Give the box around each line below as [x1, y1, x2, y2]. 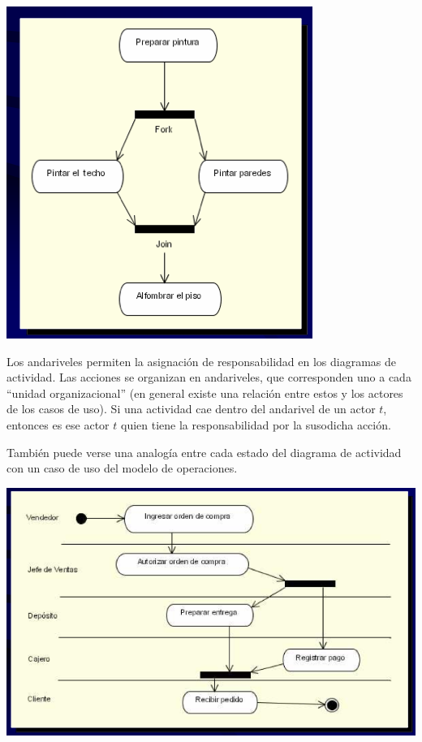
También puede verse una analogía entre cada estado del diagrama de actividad [6, 443, 402, 460]
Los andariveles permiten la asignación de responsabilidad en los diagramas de [6, 352, 397, 369]
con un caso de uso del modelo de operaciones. [6, 459, 238, 477]
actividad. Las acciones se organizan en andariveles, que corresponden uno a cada [6, 369, 411, 386]
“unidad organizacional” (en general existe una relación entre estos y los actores [6, 384, 403, 401]
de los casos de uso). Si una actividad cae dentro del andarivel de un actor [6, 400, 376, 417]
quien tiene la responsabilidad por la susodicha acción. [120, 416, 391, 433]
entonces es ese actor [6, 416, 110, 433]
